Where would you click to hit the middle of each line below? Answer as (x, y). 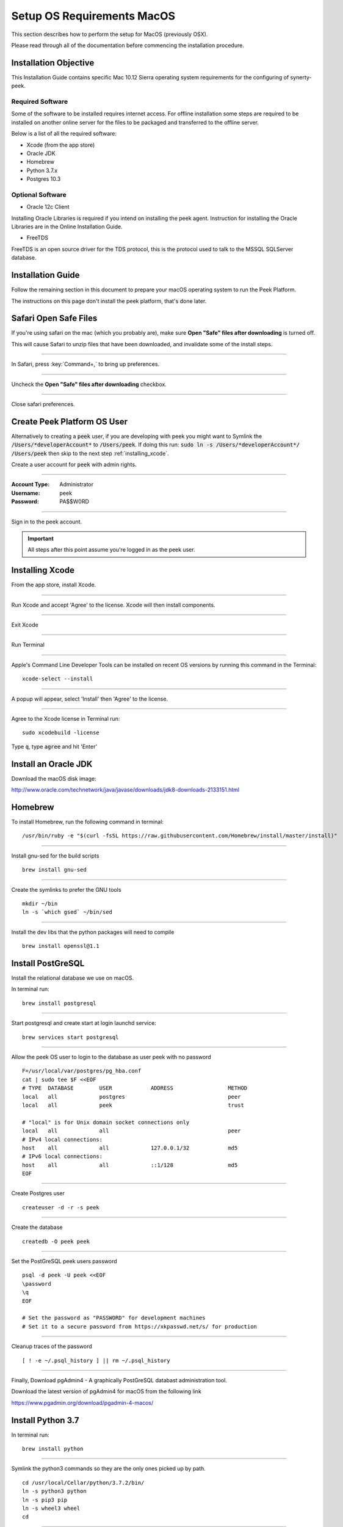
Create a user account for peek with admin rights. (74, 465)
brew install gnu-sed (54, 870)
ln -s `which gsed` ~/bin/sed (67, 912)
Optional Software (39, 194)
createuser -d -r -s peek (61, 1207)
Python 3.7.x (42, 170)
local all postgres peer (132, 1097)
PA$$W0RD (74, 501)
